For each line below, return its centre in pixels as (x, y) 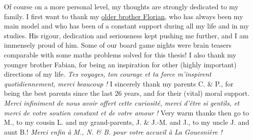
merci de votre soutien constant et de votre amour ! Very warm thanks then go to (126, 112)
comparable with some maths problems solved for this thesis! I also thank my (120, 54)
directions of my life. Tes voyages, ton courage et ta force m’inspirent (108, 74)
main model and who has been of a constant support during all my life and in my (126, 26)
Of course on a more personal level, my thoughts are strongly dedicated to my (121, 6)
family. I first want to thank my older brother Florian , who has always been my (124, 16)
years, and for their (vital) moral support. (187, 93)
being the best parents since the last (58, 93)
